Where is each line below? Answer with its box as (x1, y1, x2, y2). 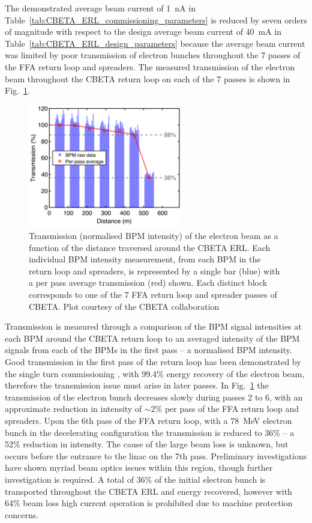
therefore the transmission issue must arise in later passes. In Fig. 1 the (5, 379, 269, 391)
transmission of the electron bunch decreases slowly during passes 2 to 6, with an (5, 390, 303, 403)
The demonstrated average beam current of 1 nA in (5, 2, 196, 14)
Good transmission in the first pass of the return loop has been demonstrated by (5, 355, 301, 367)
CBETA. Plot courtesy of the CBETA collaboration (29, 300, 220, 312)
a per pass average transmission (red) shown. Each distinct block (29, 276, 268, 289)
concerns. (5, 508, 39, 521)
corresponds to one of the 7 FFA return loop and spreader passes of (29, 288, 277, 301)
